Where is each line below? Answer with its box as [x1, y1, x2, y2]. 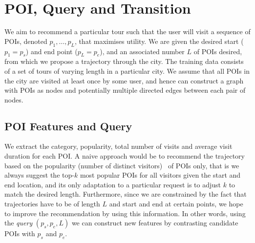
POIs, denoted [4, 36, 47, 46]
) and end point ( [25, 46, 78, 56]
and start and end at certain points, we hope [109, 199, 243, 209]
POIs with [4, 228, 35, 239]
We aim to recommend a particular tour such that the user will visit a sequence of [4, 26, 251, 37]
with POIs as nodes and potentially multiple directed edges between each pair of [4, 85, 246, 95]
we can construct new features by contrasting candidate [71, 218, 238, 228]
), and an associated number [100, 46, 185, 56]
